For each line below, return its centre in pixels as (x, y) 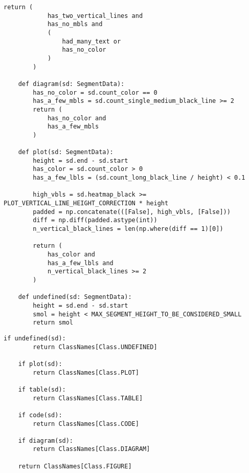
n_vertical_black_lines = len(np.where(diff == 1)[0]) (128, 229)
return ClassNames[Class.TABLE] (88, 398)
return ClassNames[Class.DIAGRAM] (92, 449)
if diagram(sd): (46, 440)
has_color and (71, 255)
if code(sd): (40, 415)
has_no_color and (77, 118)
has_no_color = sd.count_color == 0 (95, 92)
